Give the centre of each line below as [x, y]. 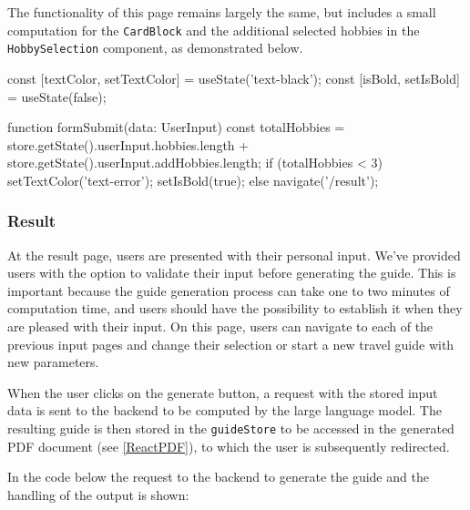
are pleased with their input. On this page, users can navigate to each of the [220, 326]
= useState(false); [57, 96]
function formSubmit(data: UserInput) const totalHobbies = [176, 127]
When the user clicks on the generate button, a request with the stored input [223, 392]
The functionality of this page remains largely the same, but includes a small [222, 12]
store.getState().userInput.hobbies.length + [128, 144]
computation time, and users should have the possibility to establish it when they [235, 308]
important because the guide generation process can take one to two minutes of [229, 290]
